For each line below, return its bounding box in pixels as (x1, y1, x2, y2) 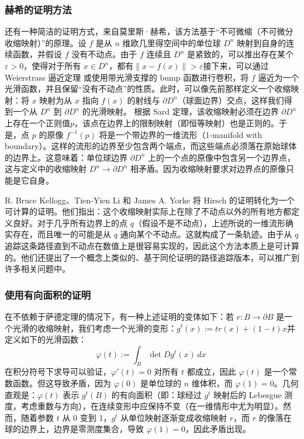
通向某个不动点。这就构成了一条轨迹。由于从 (120, 228, 292, 240)
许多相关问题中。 (5, 262, 70, 275)
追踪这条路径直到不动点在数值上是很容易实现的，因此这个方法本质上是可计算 (5, 239, 299, 251)
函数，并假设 (12, 48, 62, 60)
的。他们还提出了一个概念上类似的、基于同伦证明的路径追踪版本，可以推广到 (5, 251, 299, 263)
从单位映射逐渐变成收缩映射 (120, 411, 227, 423)
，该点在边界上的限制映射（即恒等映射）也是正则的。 (74, 116, 279, 129)
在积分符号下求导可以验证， (5, 365, 111, 378)
